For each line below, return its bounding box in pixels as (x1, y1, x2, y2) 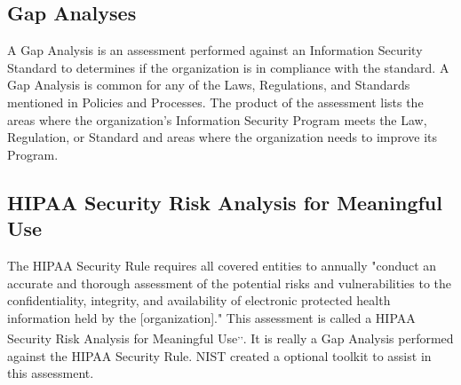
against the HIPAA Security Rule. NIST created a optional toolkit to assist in (7, 346, 432, 365)
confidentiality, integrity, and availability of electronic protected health (7, 291, 391, 310)
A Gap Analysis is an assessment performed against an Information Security (7, 41, 423, 59)
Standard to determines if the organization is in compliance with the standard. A (7, 58, 449, 76)
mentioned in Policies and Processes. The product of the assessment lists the (7, 92, 424, 111)
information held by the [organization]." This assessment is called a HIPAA (7, 308, 416, 326)
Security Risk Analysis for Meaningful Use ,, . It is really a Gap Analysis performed (7, 326, 454, 347)
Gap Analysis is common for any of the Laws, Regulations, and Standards (7, 75, 410, 94)
